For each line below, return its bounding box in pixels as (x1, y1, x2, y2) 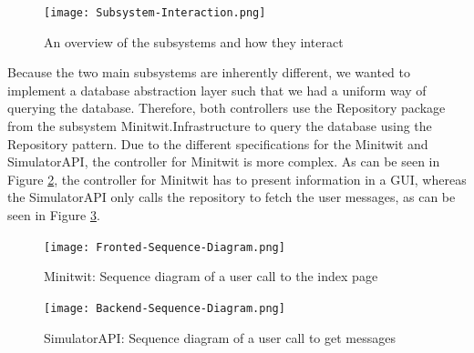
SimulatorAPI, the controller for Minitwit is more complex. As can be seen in (7, 152, 440, 171)
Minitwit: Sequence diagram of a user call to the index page (44, 267, 378, 286)
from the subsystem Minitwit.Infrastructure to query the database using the (7, 116, 432, 136)
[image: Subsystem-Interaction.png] (44, 6, 266, 19)
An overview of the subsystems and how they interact (44, 32, 344, 51)
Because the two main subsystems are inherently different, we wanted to (7, 63, 411, 82)
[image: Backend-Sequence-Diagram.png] (44, 301, 285, 315)
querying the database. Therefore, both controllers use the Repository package (7, 98, 446, 117)
